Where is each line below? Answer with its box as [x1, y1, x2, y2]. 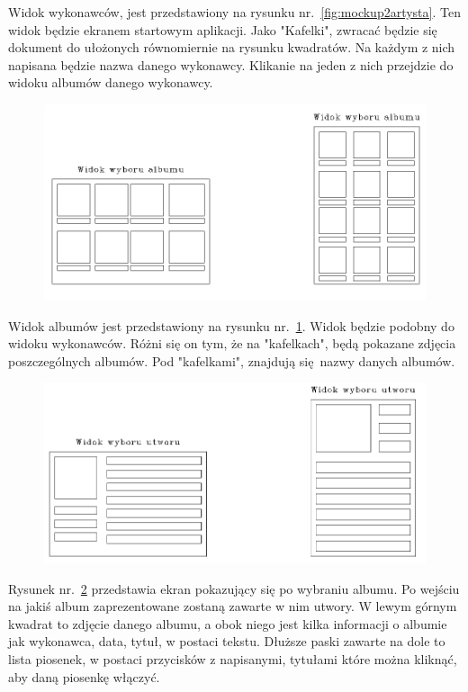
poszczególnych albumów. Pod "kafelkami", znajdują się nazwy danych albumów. [8, 351, 455, 370]
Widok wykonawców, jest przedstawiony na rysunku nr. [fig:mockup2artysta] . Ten [8, 3, 461, 21]
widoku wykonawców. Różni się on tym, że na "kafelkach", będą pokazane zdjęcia [8, 334, 456, 353]
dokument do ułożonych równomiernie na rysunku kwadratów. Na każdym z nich [8, 38, 455, 57]
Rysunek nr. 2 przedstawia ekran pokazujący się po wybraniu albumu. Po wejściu [8, 579, 460, 598]
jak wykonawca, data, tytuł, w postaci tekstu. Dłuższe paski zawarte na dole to [8, 632, 445, 651]
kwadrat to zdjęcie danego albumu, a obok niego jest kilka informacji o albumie [8, 614, 447, 633]
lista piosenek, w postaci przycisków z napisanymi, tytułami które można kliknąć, [8, 649, 457, 668]
